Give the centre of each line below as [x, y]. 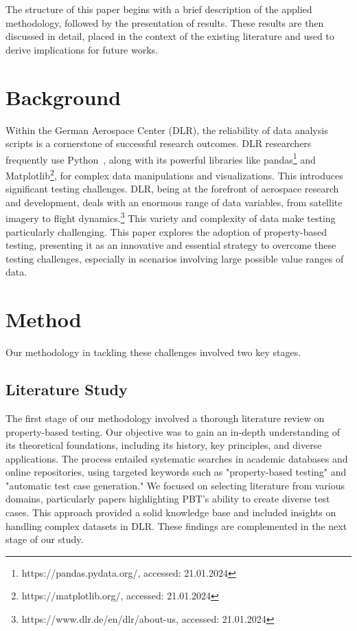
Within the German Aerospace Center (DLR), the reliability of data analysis [167, 130]
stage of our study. [45, 539]
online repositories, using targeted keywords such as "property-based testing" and [176, 472]
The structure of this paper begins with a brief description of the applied [159, 9]
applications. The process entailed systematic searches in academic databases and [177, 458]
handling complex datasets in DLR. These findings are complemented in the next [176, 525]
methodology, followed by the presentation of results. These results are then [165, 22]
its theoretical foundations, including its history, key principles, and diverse [164, 445]
